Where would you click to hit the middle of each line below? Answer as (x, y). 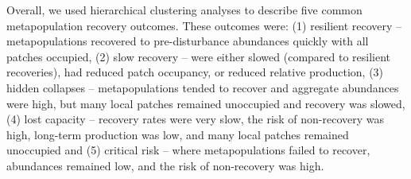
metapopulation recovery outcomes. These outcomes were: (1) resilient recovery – (204, 25)
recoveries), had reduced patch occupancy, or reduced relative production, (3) (195, 72)
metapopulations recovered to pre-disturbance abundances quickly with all (188, 41)
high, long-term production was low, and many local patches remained (178, 134)
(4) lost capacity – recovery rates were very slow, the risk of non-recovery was (196, 119)
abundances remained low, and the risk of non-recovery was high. (165, 165)
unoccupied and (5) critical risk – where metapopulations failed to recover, (188, 150)
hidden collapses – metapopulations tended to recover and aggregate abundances (203, 87)
